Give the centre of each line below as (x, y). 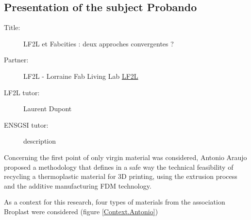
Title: (12, 27)
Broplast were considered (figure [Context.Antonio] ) (81, 211)
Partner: (16, 60)
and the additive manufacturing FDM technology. (78, 185)
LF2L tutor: (22, 92)
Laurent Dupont (48, 109)
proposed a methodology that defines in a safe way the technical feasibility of (119, 167)
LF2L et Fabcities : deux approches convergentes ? (99, 43)
